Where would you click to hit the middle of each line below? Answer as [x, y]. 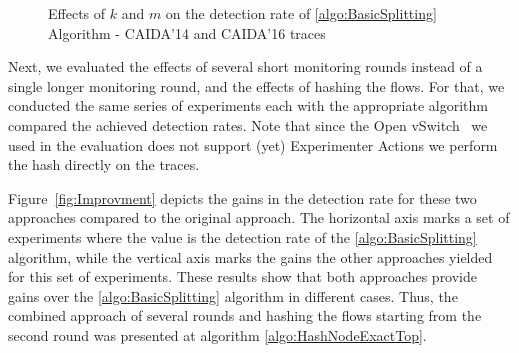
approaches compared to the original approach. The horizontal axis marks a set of [259, 217]
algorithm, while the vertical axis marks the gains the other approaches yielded [250, 256]
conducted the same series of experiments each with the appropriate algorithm [248, 105]
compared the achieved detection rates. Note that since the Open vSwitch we [248, 124]
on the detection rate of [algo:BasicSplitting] [301, 13]
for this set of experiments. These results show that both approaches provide [243, 276]
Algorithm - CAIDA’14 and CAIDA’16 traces [187, 32]
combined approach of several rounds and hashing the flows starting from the [245, 315]
